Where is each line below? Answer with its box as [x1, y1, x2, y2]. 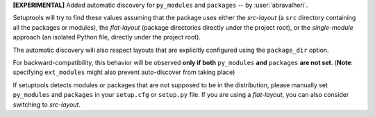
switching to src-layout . [12, 100, 81, 109]
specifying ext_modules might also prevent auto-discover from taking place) [12, 68, 235, 76]
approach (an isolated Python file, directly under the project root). [12, 33, 201, 42]
